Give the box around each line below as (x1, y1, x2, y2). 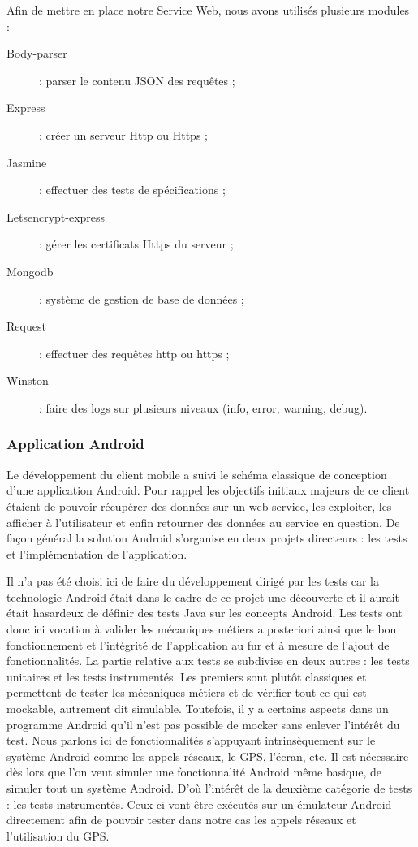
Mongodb (6, 262, 54, 279)
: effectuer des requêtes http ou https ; (39, 344, 230, 361)
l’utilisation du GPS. (6, 827, 110, 844)
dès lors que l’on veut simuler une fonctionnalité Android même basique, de (6, 763, 382, 780)
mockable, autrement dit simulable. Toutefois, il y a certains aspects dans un (6, 700, 389, 717)
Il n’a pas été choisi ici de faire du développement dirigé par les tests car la (6, 573, 379, 590)
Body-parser (6, 45, 67, 62)
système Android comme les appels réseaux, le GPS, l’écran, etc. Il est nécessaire (6, 747, 409, 764)
